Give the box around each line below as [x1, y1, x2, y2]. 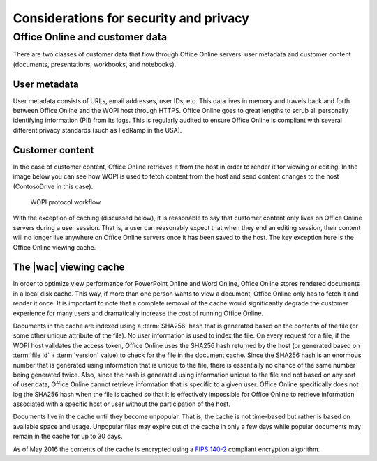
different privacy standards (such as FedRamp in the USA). [13, 126, 182, 134]
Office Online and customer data [13, 31, 168, 43]
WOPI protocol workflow [30, 197, 101, 206]
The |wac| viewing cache [13, 262, 125, 273]
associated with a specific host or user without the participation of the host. [13, 400, 230, 408]
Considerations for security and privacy [13, 10, 249, 26]
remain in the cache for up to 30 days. [13, 432, 123, 441]
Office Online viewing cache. [13, 243, 96, 251]
